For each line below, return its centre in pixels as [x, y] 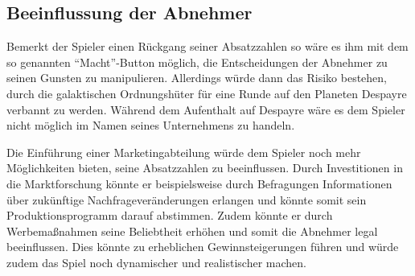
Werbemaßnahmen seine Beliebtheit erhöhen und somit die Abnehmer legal [192, 231]
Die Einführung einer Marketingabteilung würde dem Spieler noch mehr [184, 152]
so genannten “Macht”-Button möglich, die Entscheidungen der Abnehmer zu [197, 62]
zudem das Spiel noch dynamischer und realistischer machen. [156, 262]
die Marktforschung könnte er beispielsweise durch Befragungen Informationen [199, 183]
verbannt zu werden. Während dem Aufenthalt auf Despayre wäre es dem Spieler [206, 109]
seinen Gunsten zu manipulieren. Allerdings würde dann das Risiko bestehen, [197, 78]
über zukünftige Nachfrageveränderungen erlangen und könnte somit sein [187, 199]
